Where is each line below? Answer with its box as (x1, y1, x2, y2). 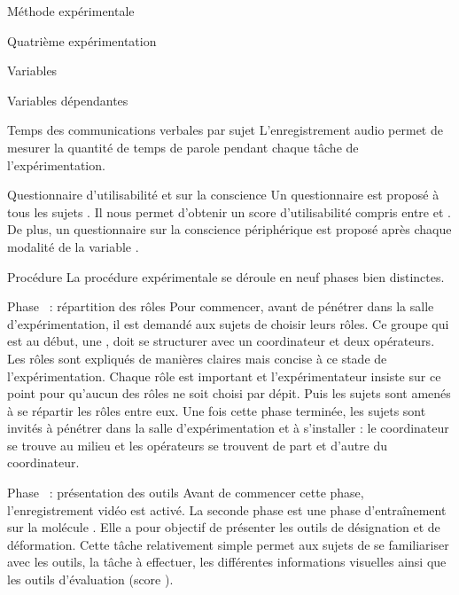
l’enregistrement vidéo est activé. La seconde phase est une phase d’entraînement (7, 500, 447, 519)
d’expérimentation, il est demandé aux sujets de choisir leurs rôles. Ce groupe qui (7, 314, 449, 333)
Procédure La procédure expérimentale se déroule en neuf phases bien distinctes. (7, 267, 445, 286)
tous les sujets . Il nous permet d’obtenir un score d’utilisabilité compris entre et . (7, 202, 451, 221)
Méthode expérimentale (7, 2, 135, 20)
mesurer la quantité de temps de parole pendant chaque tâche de (7, 137, 359, 156)
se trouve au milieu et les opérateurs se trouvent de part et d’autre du (7, 435, 388, 454)
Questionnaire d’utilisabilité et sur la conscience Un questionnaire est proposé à (7, 185, 440, 204)
